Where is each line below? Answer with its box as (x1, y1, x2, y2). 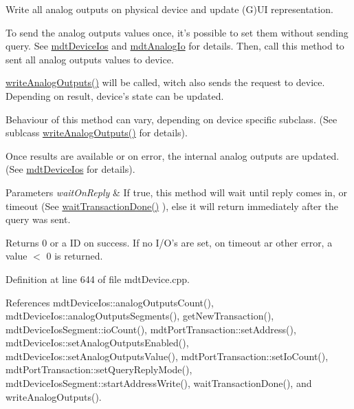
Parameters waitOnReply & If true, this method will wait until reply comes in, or (5, 185, 347, 199)
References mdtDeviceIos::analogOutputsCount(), (5, 295, 214, 309)
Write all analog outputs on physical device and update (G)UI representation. (5, 2, 333, 16)
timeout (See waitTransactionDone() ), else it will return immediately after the (5, 198, 338, 213)
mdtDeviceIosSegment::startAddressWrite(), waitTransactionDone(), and (5, 376, 312, 390)
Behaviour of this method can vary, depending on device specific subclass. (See (5, 112, 338, 126)
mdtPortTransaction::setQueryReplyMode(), (5, 362, 192, 377)
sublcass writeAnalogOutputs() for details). (5, 125, 188, 140)
